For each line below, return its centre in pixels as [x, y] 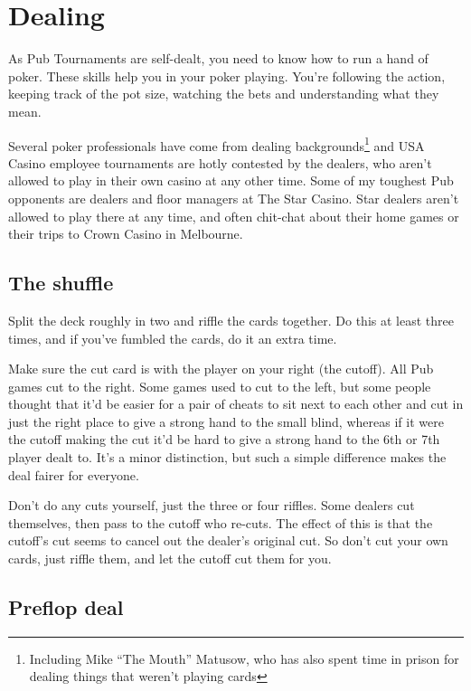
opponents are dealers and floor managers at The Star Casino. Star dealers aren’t [234, 198]
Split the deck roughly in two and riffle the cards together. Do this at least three [231, 320]
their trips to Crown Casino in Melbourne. [126, 234]
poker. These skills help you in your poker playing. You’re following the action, [227, 76]
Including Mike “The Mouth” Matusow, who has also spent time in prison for [244, 658]
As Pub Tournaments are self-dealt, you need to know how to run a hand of [218, 58]
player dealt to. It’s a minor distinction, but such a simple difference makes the [227, 457]
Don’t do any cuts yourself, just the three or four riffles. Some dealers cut [212, 505]
